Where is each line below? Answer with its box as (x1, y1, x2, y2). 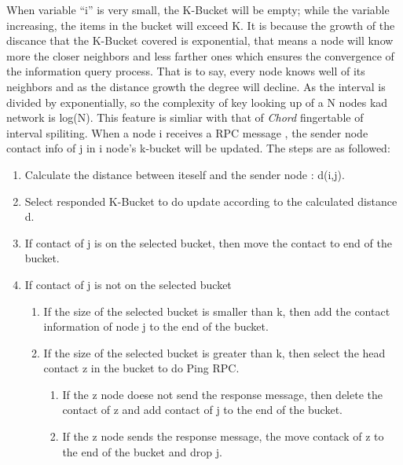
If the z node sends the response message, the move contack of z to (62, 428, 384, 445)
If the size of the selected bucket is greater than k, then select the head (43, 344, 386, 361)
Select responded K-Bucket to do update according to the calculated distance (24, 192, 398, 209)
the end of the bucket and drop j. (62, 443, 222, 460)
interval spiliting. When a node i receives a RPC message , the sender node (6, 124, 368, 141)
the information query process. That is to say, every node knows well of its (6, 63, 365, 79)
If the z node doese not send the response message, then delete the (62, 386, 383, 402)
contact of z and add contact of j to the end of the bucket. (62, 401, 343, 418)
